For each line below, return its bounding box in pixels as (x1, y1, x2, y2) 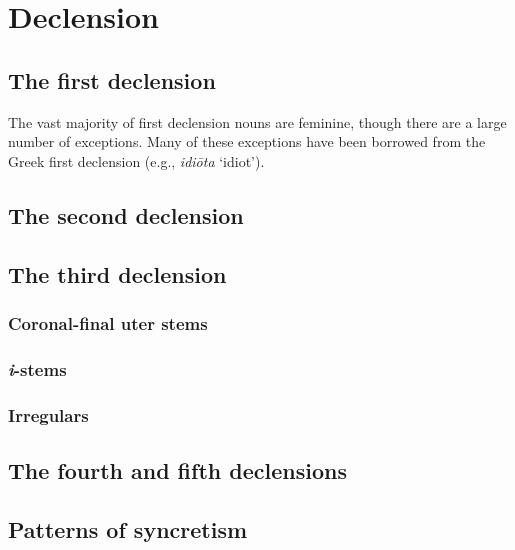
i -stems (8, 356, 67, 381)
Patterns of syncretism (8, 513, 248, 544)
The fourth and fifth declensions (8, 454, 347, 485)
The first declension (8, 64, 216, 95)
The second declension (8, 199, 244, 230)
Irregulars (8, 402, 89, 427)
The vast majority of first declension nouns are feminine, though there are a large (8, 111, 507, 132)
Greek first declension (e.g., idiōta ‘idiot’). (8, 150, 265, 171)
